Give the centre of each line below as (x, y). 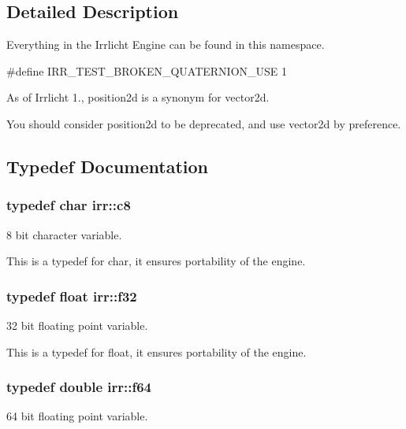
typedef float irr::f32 (72, 296)
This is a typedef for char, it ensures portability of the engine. (156, 261)
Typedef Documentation (107, 166)
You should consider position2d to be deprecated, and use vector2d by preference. (204, 123)
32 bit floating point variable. (77, 325)
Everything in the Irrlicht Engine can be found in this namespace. (166, 44)
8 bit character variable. (64, 234)
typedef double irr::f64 (79, 387)
